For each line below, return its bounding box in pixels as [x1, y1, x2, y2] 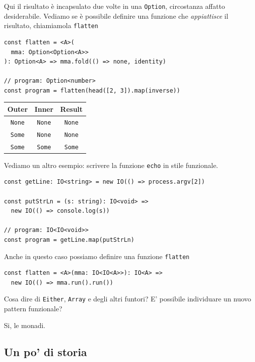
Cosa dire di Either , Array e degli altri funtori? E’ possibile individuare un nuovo [4, 294, 252, 304]
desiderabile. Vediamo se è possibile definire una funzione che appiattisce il [4, 10, 228, 21]
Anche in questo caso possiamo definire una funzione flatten [4, 251, 190, 261]
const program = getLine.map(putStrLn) [4, 236, 134, 243]
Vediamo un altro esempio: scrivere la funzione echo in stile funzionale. [4, 160, 218, 170]
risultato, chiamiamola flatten [4, 20, 98, 31]
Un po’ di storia [4, 344, 87, 359]
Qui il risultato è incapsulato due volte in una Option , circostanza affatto [4, 1, 225, 11]
